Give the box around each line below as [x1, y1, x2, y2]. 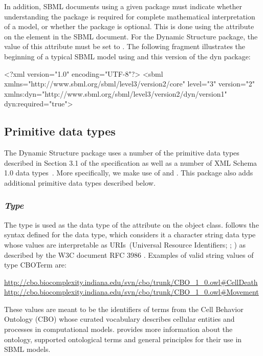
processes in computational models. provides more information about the [4, 324, 233, 335]
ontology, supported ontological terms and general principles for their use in [4, 333, 242, 344]
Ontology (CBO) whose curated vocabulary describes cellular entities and [4, 314, 235, 324]
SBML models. [4, 344, 51, 354]
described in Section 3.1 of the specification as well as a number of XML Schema [4, 157, 257, 168]
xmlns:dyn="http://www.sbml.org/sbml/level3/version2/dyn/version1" [4, 88, 227, 99]
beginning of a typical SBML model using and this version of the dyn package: [4, 51, 251, 61]
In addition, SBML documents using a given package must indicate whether [4, 1, 242, 11]
